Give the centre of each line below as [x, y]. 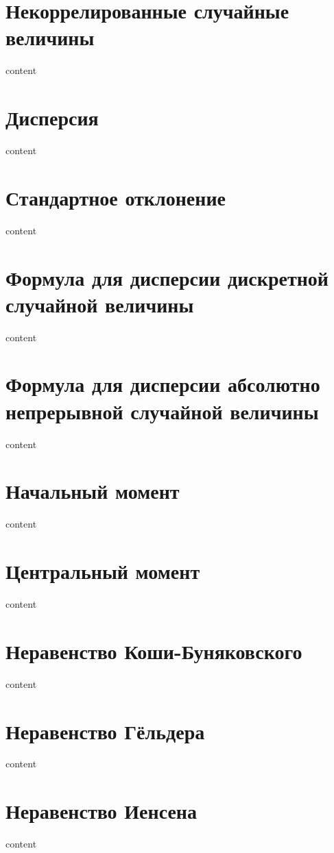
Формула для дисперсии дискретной [167, 277]
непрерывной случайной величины [162, 411]
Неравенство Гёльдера [105, 731]
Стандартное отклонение [116, 197]
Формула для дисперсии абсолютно [163, 384]
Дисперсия [52, 118]
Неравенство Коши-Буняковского [154, 651]
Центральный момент [103, 571]
